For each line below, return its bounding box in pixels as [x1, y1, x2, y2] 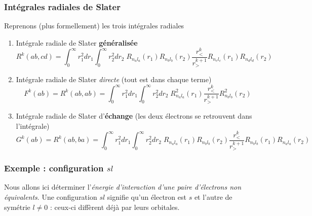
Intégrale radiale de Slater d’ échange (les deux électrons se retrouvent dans [16, 111, 252, 121]
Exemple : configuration [4, 162, 104, 174]
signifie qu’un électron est [107, 191, 186, 202]
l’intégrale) [16, 120, 50, 131]
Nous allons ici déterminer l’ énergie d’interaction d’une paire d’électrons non [4, 182, 242, 192]
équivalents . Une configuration [4, 191, 97, 202]
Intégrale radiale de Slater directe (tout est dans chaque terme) [16, 74, 212, 85]
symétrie [4, 201, 30, 212]
